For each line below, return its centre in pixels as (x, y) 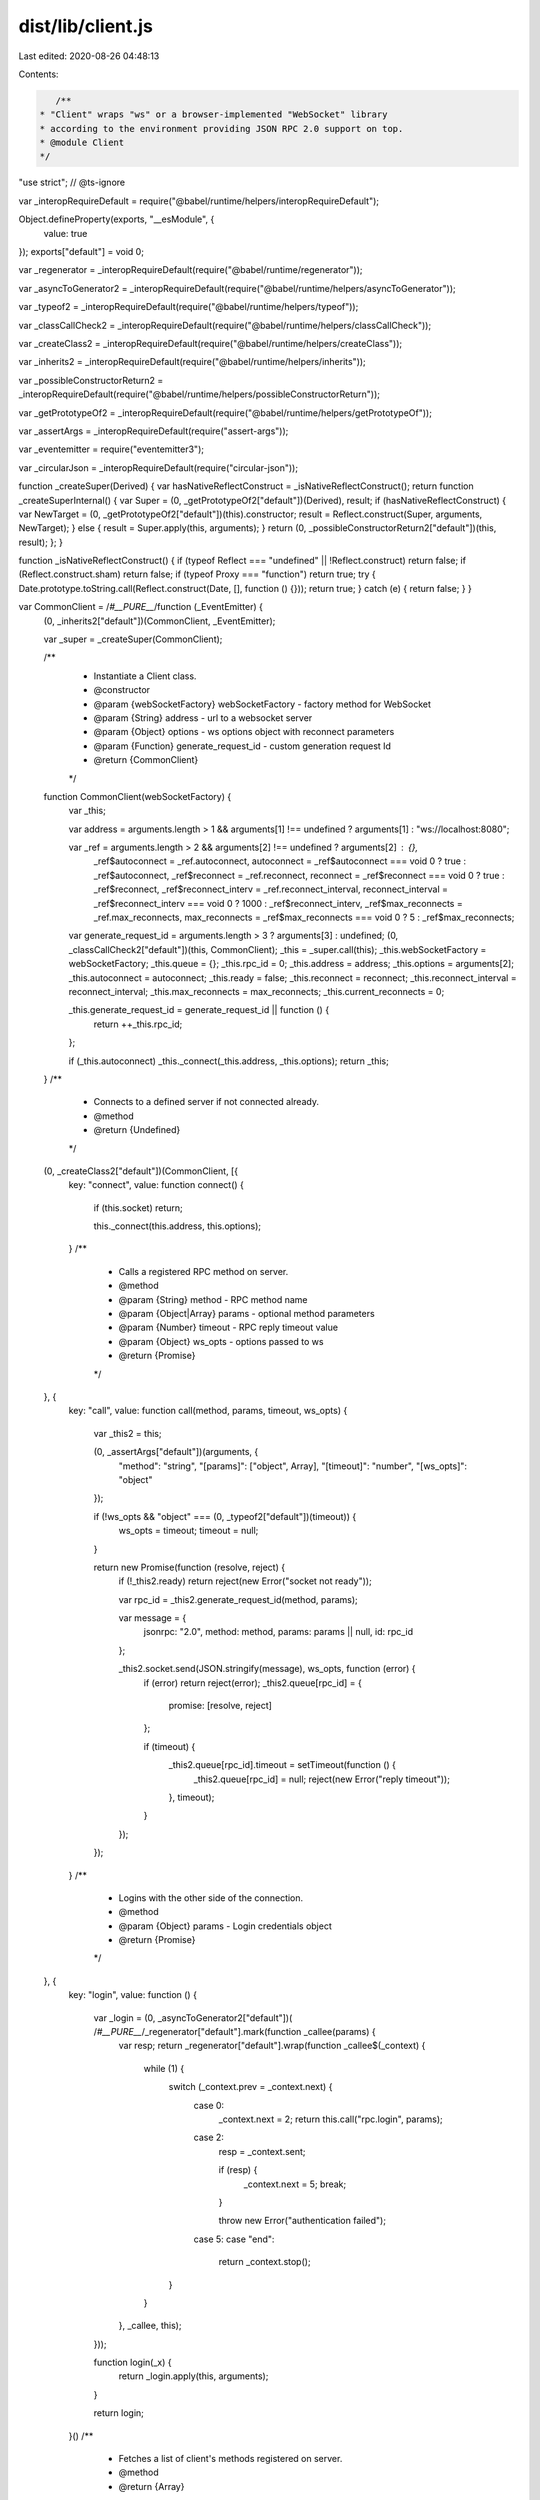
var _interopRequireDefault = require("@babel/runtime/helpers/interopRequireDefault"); (199, 201)
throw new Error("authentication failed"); (302, 2221)
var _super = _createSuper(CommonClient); (133, 639)
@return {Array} (151, 2486)
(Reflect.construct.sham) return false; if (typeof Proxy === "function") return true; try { (197, 574)
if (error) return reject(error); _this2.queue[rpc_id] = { (252, 1682)
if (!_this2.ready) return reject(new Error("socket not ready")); (245, 1581)
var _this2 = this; (127, 1433)
